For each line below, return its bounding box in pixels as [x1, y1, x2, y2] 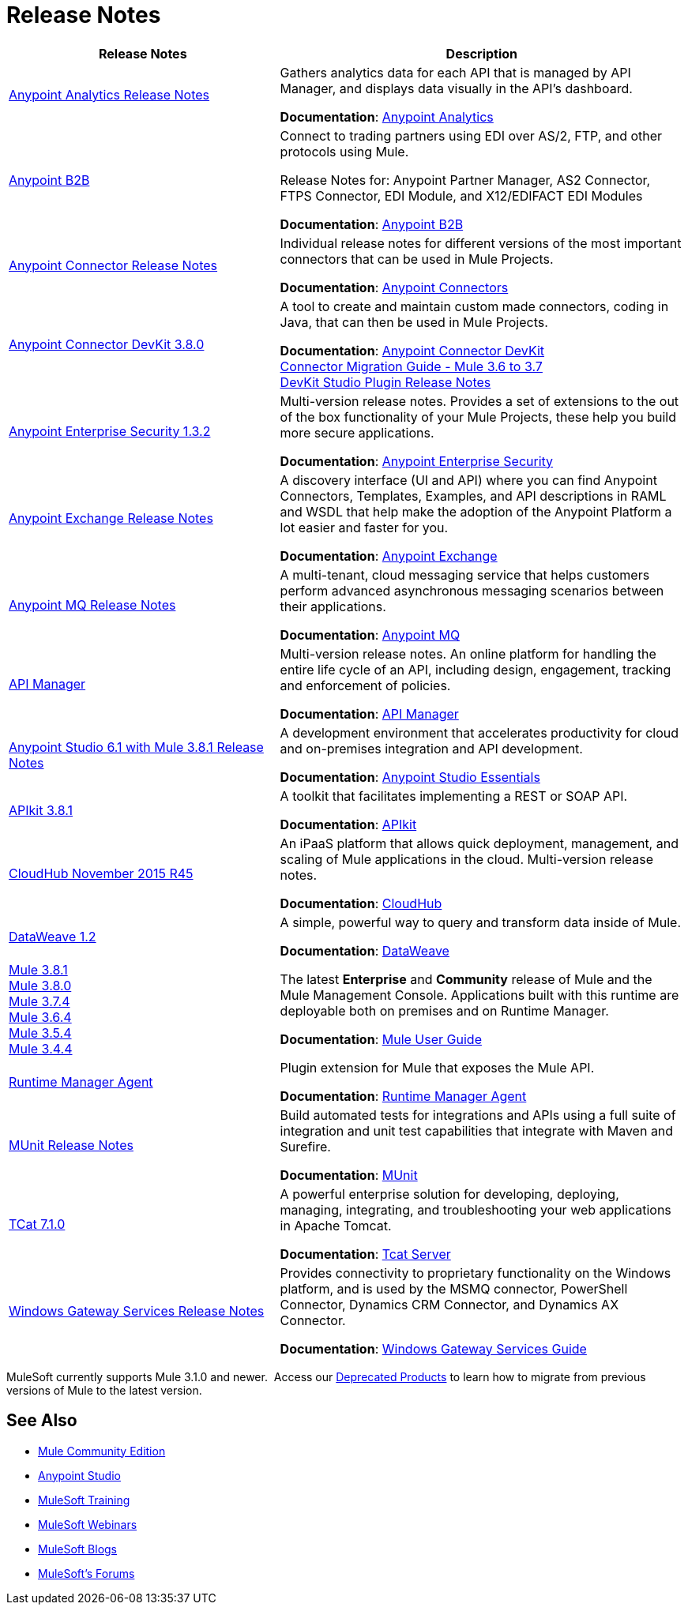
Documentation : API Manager [280, 705, 459, 722]
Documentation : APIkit [280, 816, 417, 832]
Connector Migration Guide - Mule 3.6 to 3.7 [280, 358, 543, 374]
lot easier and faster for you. [280, 519, 449, 535]
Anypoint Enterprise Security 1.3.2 [9, 422, 211, 439]
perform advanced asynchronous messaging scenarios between [280, 582, 664, 599]
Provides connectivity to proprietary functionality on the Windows [280, 1264, 671, 1281]
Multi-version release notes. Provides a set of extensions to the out [280, 392, 679, 409]
